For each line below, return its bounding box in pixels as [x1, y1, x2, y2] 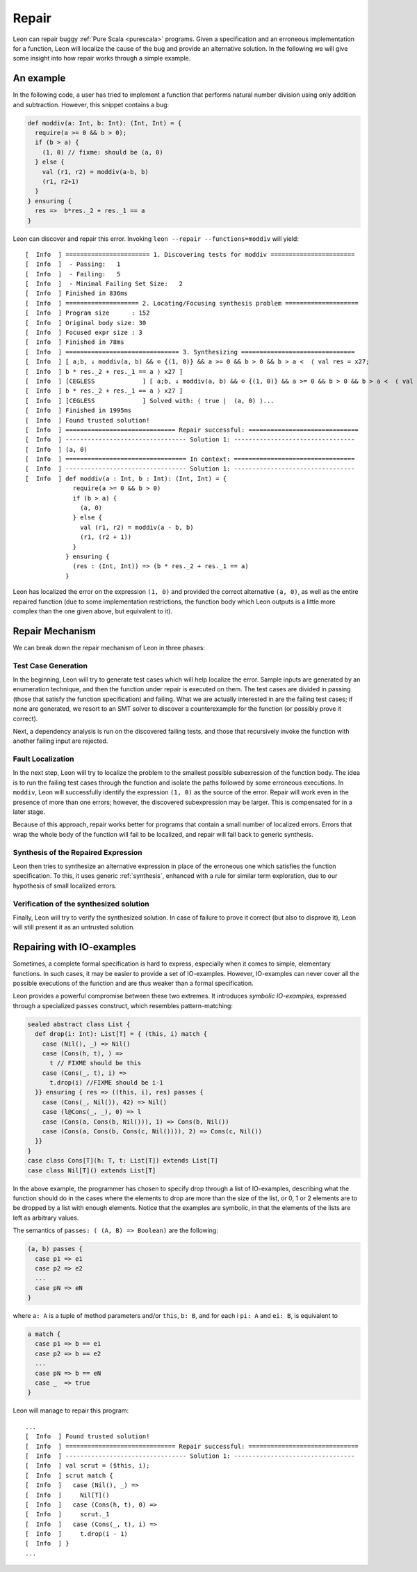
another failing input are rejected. [13, 737, 108, 745]
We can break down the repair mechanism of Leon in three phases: [13, 643, 205, 652]
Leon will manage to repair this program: [13, 1406, 129, 1415]
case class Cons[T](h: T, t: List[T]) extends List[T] [27, 1156, 218, 1165]
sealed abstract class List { [27, 1020, 131, 1028]
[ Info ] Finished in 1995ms [25, 407, 132, 414]
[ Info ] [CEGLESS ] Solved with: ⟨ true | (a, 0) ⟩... [25, 397, 275, 404]
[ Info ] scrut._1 [25, 1511, 110, 1518]
